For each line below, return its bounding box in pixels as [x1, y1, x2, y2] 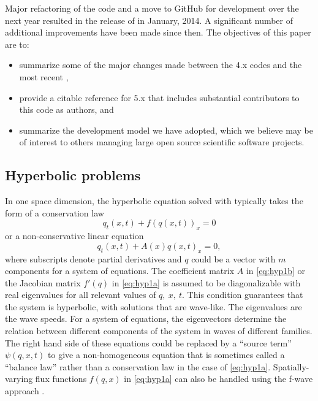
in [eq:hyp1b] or [246, 264, 306, 277]
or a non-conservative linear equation [5, 229, 144, 242]
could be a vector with [191, 252, 276, 265]
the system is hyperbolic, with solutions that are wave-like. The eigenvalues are [5, 300, 302, 313]
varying [5, 372, 33, 385]
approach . [5, 384, 45, 397]
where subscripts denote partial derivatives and [5, 252, 182, 265]
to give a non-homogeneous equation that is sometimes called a [48, 348, 285, 361]
